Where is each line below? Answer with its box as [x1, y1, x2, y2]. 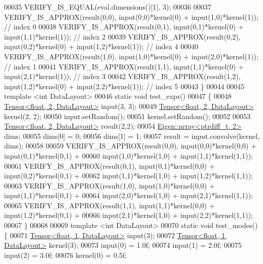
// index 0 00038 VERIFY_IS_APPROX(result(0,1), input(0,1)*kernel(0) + [4, 21, 244, 32]
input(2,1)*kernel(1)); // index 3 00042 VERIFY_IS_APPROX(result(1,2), [4, 71, 241, 82]
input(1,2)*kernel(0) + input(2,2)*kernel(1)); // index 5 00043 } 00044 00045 [4, 81, 245, 91]
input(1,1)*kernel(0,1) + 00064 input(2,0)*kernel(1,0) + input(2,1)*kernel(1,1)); [4, 190, 253, 201]
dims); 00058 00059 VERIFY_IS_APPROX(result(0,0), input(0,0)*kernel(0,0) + [4, 140, 257, 151]
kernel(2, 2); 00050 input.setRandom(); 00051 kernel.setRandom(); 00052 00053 [4, 110, 250, 121]
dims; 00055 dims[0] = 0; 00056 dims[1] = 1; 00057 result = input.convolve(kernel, [4, 130, 259, 141]
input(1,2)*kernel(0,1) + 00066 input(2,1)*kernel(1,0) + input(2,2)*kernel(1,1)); [4, 210, 253, 220]
